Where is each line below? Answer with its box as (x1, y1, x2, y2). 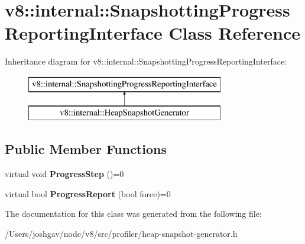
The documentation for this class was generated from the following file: (5, 207, 262, 220)
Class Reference (168, 21, 301, 45)
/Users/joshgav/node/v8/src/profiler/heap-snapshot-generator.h (5, 227, 238, 240)
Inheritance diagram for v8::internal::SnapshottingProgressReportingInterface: (5, 55, 287, 68)
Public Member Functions (5, 140, 167, 158)
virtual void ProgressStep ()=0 (5, 168, 124, 180)
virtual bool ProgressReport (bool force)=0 (5, 187, 171, 200)
